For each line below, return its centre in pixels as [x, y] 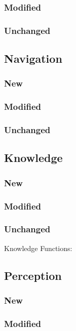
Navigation [33, 58]
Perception [33, 275]
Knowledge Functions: [38, 248]
